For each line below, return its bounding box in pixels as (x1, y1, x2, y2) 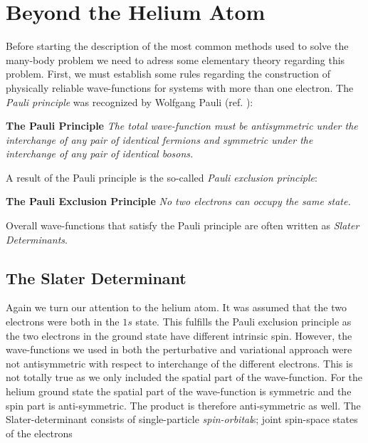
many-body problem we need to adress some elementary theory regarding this (6, 52, 345, 67)
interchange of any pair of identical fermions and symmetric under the (6, 132, 313, 147)
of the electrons (6, 425, 73, 440)
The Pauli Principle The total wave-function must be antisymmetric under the (6, 118, 358, 133)
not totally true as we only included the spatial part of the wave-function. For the (6, 370, 362, 385)
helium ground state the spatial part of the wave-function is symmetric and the (6, 384, 352, 399)
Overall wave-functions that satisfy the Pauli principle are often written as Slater (6, 218, 359, 233)
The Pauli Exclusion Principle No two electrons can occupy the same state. (6, 194, 351, 209)
